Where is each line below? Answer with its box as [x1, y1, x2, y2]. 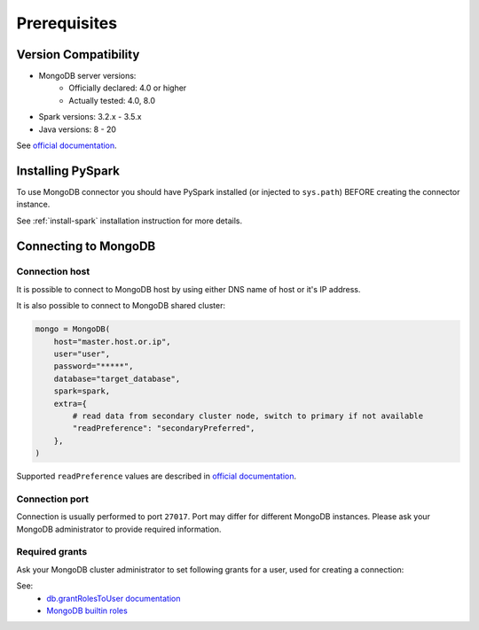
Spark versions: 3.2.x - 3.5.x [38, 112, 142, 122]
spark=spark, [53, 386, 111, 396]
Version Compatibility [16, 47, 140, 62]
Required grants [16, 546, 88, 558]
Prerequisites [16, 13, 118, 33]
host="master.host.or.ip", [53, 337, 172, 346]
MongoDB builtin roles [46, 605, 128, 616]
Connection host [16, 266, 90, 278]
